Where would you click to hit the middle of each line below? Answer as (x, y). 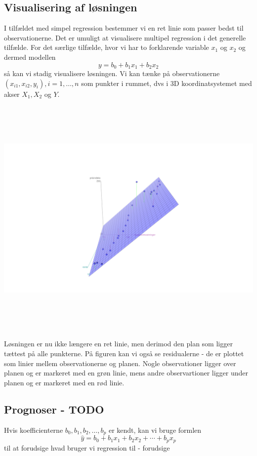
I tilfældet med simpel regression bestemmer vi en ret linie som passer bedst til (124, 28)
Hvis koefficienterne (34, 430)
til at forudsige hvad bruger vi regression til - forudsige (87, 447)
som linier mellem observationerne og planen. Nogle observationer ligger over (120, 363)
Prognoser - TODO (54, 409)
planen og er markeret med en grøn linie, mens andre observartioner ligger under (126, 373)
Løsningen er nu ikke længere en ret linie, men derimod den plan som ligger (118, 344)
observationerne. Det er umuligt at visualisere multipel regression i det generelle (125, 37)
